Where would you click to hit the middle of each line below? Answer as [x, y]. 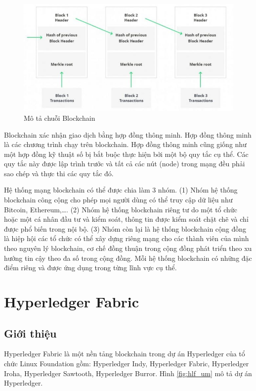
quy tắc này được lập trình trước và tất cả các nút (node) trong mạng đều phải [125, 164]
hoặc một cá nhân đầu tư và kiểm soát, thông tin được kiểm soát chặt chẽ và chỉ [126, 219]
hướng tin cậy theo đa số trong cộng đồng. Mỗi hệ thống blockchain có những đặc [128, 258]
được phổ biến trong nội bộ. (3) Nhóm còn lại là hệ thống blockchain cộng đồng [125, 228]
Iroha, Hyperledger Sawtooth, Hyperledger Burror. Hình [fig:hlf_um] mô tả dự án [128, 373]
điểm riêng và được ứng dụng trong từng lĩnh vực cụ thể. [90, 268]
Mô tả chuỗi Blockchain [60, 118]
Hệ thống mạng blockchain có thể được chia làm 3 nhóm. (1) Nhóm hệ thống [121, 190]
